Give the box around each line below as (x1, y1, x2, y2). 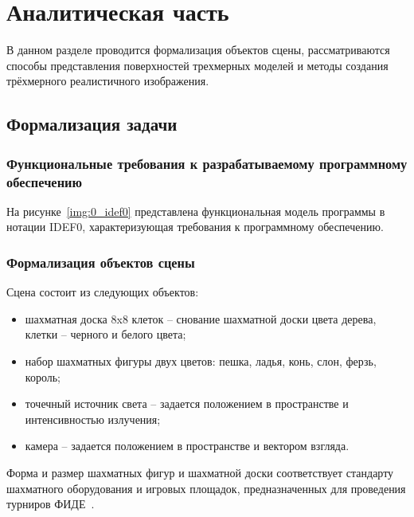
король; (25, 368, 61, 385)
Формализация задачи (6, 112, 178, 136)
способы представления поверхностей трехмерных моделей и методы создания (6, 57, 389, 73)
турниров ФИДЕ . (6, 495, 95, 512)
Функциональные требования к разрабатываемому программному (6, 153, 408, 173)
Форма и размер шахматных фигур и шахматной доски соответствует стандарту (6, 464, 394, 480)
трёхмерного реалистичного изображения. (6, 72, 209, 89)
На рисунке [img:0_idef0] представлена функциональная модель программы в (6, 202, 385, 219)
